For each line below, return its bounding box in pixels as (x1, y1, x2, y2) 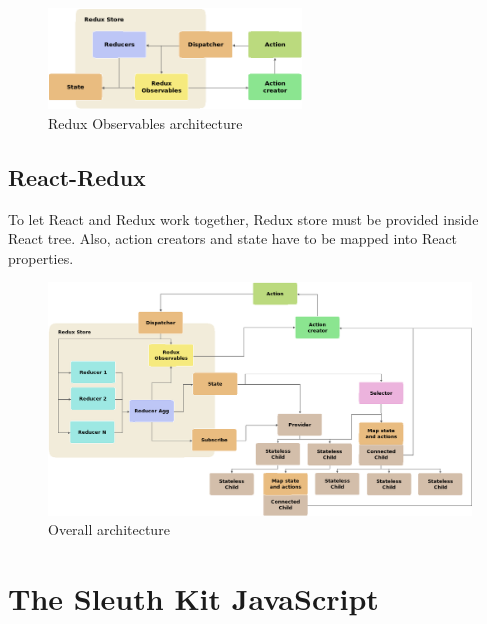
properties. (8, 247, 74, 268)
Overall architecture (48, 519, 170, 540)
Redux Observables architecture (48, 112, 243, 133)
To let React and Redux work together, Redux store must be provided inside (8, 208, 479, 229)
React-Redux (8, 161, 146, 192)
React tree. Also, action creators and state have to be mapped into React (8, 228, 458, 249)
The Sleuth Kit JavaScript (8, 577, 379, 618)
